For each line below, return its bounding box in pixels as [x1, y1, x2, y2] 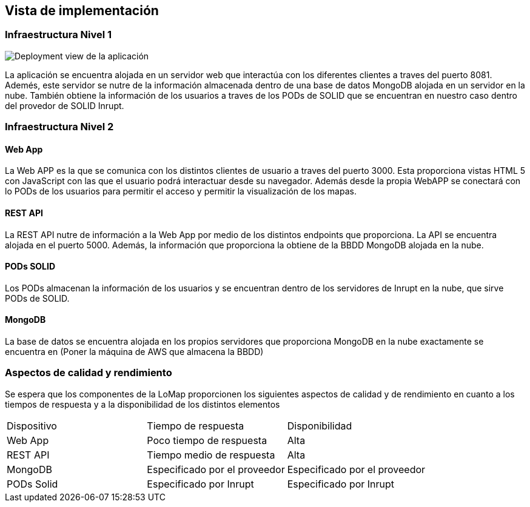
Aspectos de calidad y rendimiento [5, 366, 172, 379]
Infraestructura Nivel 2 [5, 121, 114, 133]
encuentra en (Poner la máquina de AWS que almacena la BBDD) [5, 346, 264, 357]
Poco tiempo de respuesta [147, 434, 267, 446]
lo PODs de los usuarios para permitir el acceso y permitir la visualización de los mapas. [5, 186, 357, 197]
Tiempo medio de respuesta [147, 448, 275, 461]
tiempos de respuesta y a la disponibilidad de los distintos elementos [5, 399, 280, 409]
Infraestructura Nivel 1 [5, 28, 112, 41]
